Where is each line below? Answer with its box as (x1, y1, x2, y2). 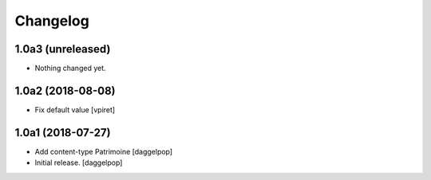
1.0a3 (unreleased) (14, 42, 111, 56)
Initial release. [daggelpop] (34, 158, 123, 167)
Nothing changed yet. (34, 64, 107, 73)
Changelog (14, 12, 89, 29)
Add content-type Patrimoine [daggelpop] (34, 147, 173, 156)
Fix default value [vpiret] (34, 104, 116, 115)
